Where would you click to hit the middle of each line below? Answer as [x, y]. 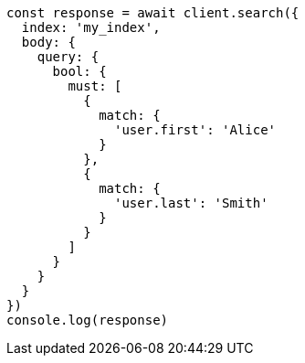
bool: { [79, 71]
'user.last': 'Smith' [191, 203]
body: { [48, 42]
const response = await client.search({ [153, 13]
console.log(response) [88, 320]
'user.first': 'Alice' [195, 130]
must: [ [95, 86]
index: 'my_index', [91, 27]
